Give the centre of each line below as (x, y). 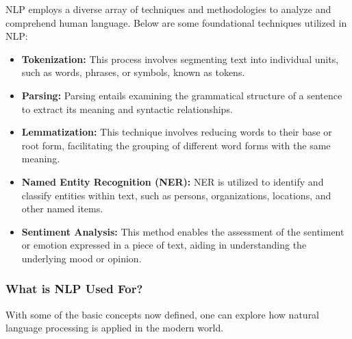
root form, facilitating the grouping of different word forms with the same (176, 145)
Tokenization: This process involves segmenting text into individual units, (180, 59)
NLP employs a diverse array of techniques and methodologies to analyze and (168, 9)
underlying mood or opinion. (81, 258)
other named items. (62, 209)
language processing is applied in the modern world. (115, 328)
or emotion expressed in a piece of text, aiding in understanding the (164, 245)
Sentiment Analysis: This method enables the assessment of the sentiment (183, 231)
